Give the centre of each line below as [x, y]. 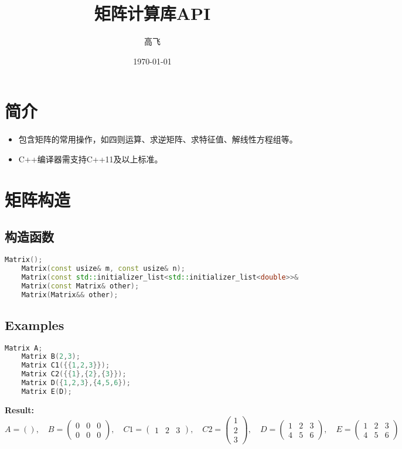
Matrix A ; [24, 348]
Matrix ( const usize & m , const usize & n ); [103, 268]
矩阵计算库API [152, 13]
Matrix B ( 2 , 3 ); [51, 357]
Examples [35, 324]
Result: [19, 409]
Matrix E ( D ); [47, 391]
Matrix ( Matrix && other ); [70, 295]
